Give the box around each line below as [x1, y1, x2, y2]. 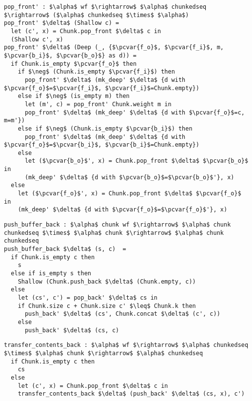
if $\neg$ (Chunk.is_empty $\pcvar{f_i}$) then [18, 68, 175, 76]
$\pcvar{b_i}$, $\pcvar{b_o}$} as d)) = [4, 52, 137, 59]
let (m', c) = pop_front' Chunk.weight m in [24, 100, 172, 108]
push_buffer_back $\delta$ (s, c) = [4, 246, 126, 253]
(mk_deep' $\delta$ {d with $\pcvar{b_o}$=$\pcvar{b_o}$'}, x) [24, 173, 234, 181]
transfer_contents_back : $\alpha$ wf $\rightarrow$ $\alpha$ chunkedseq [4, 342, 249, 349]
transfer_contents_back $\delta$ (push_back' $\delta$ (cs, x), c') [18, 390, 245, 398]
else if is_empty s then [11, 270, 91, 277]
